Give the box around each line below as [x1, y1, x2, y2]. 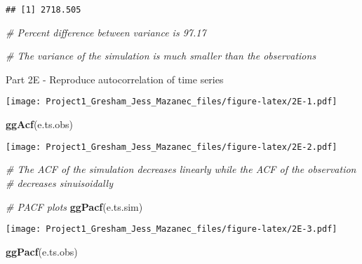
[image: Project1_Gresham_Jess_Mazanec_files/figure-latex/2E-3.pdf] [6, 224, 337, 235]
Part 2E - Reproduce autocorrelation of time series [6, 71, 224, 86]
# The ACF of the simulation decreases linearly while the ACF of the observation [6, 162, 356, 176]
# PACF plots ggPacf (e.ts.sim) [6, 199, 143, 214]
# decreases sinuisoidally [6, 175, 114, 190]
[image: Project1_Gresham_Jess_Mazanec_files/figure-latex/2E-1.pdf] [6, 97, 337, 107]
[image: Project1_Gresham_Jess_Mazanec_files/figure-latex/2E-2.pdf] [6, 141, 337, 152]
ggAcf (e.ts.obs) [6, 117, 74, 132]
